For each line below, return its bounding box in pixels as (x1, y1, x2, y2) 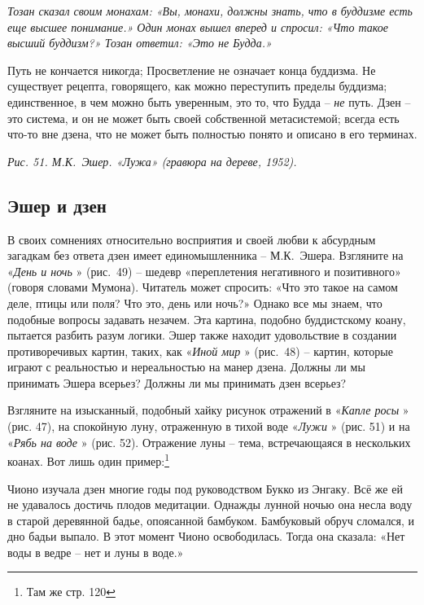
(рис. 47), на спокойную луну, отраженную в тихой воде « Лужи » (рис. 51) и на (7, 418, 410, 435)
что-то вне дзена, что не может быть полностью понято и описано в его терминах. (7, 125, 417, 142)
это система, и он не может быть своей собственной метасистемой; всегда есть (7, 109, 400, 126)
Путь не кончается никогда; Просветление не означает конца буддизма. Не (7, 61, 376, 78)
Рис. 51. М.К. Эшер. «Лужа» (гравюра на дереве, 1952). (7, 152, 297, 169)
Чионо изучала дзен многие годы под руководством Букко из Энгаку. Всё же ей (7, 480, 403, 497)
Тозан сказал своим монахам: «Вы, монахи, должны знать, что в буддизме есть (7, 2, 413, 19)
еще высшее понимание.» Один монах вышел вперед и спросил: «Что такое (7, 18, 388, 35)
